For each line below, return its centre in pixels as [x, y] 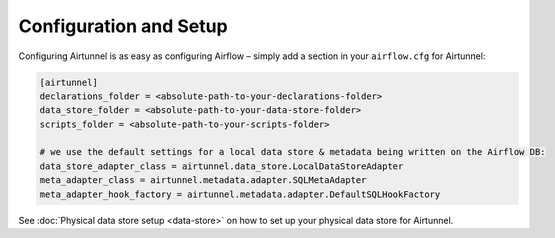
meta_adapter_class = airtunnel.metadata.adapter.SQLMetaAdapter [203, 180]
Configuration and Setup [123, 26]
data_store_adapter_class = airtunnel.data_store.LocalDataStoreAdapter [221, 166]
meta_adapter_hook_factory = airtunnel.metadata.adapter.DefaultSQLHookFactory [240, 194]
